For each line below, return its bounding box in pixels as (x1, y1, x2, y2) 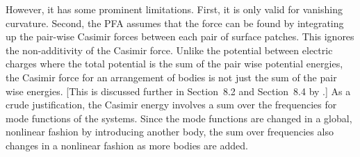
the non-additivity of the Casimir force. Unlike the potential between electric (6, 42, 333, 57)
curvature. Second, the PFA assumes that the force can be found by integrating (6, 15, 344, 30)
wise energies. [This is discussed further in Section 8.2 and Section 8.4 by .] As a (6, 83, 351, 98)
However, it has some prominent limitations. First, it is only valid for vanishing (6, 2, 343, 16)
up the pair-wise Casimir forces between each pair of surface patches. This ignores (6, 29, 354, 44)
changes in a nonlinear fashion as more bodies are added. (6, 138, 248, 152)
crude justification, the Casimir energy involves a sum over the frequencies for (6, 97, 337, 112)
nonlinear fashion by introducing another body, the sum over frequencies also (6, 124, 334, 139)
